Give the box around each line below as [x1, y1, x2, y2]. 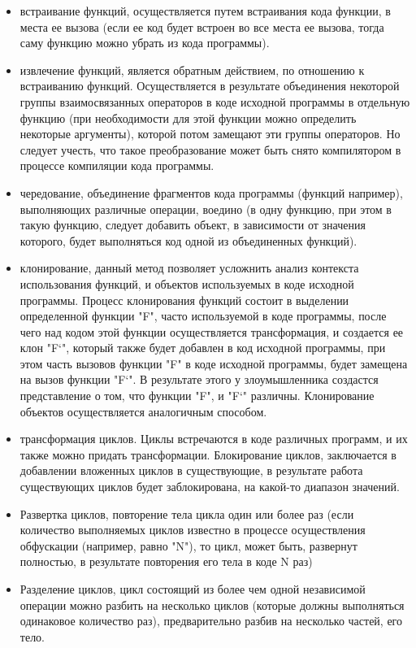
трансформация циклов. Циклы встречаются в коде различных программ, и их [19, 430, 408, 447]
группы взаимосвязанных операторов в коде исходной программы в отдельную [19, 93, 410, 110]
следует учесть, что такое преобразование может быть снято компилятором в [19, 141, 401, 158]
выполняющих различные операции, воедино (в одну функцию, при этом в [19, 200, 392, 217]
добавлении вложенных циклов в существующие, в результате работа [19, 462, 363, 479]
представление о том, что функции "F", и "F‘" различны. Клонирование [19, 387, 375, 404]
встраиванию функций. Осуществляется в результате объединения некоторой [19, 77, 400, 94]
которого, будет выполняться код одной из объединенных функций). [19, 232, 357, 249]
